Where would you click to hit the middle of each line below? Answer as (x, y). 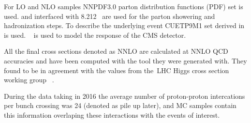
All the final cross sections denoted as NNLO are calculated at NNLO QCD (116, 51)
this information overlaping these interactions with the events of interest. (112, 115)
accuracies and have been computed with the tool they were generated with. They (125, 60)
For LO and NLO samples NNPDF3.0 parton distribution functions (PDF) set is (124, 6)
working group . (29, 80)
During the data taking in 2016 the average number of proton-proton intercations (125, 96)
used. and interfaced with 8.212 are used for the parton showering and (110, 16)
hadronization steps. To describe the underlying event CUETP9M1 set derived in (124, 25)
